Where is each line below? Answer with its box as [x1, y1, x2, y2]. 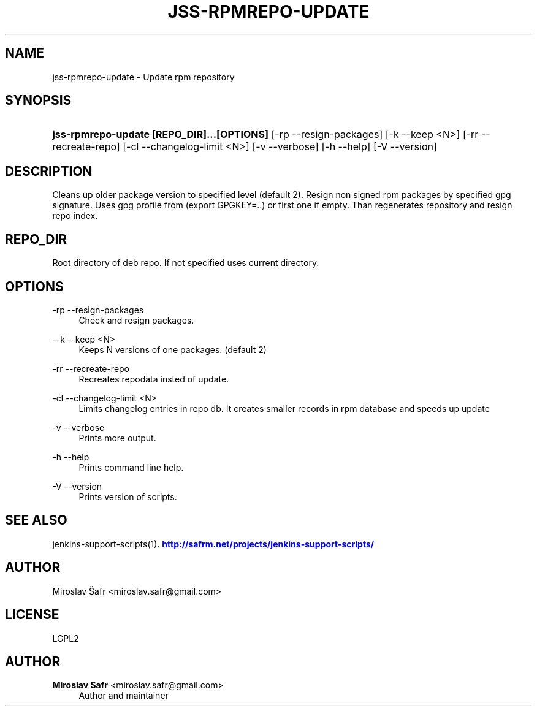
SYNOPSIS [5, 93, 72, 108]
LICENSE [5, 607, 59, 623]
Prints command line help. [78, 462, 184, 473]
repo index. [52, 210, 98, 221]
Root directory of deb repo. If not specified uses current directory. [52, 257, 319, 268]
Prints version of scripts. [78, 491, 177, 502]
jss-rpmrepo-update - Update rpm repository [52, 71, 235, 82]
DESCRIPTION [5, 163, 93, 179]
